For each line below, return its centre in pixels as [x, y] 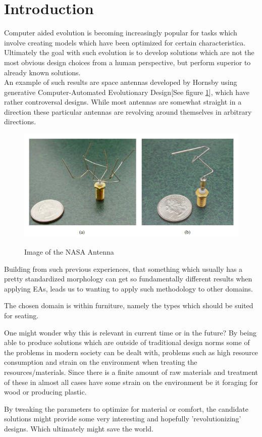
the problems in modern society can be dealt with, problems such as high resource [131, 352]
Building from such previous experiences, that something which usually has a [123, 269]
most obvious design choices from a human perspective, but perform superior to [127, 62]
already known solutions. [42, 72]
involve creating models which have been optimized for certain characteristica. [125, 42]
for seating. [21, 315]
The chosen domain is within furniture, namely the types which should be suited [129, 305]
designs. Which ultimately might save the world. [79, 428]
